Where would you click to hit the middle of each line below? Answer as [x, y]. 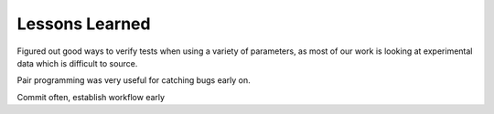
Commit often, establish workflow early [91, 97]
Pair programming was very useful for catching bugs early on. [134, 80]
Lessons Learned [84, 24]
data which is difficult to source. [77, 63]
